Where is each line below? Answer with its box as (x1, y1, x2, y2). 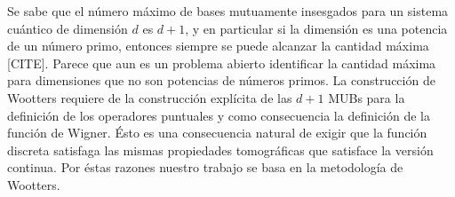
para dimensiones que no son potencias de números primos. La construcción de (7, 71, 435, 90)
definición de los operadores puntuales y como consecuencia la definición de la (7, 106, 430, 124)
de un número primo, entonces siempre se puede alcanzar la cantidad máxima (7, 36, 429, 55)
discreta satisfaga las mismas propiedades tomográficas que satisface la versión (7, 140, 434, 159)
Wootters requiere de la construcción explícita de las (7, 88, 292, 106)
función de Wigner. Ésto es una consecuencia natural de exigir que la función (7, 123, 427, 142)
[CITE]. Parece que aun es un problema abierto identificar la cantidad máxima (7, 53, 436, 72)
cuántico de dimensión (7, 19, 128, 37)
